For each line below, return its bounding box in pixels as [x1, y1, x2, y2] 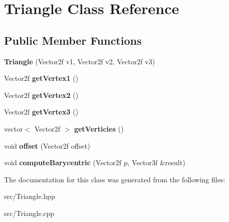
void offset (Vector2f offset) [4, 140, 90, 151]
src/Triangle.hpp [4, 191, 55, 201]
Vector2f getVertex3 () [4, 106, 78, 117]
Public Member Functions [4, 32, 142, 48]
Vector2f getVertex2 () [4, 89, 78, 100]
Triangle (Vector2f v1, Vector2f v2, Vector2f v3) [4, 56, 155, 66]
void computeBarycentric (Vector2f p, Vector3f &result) [4, 157, 185, 168]
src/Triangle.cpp [4, 207, 55, 218]
